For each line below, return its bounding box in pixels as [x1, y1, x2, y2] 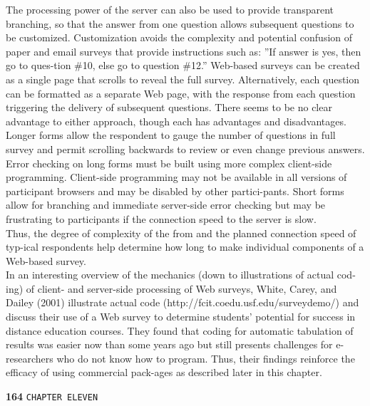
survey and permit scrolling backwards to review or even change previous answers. [6, 141, 365, 156]
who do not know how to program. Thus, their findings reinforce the [56, 350, 355, 365]
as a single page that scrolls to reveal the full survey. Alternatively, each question [6, 71, 360, 86]
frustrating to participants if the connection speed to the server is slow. [6, 211, 317, 226]
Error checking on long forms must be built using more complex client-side [6, 155, 332, 170]
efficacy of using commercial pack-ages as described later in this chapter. [6, 365, 322, 380]
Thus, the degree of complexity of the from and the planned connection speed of [6, 225, 356, 240]
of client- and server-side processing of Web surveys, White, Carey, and [26, 281, 337, 296]
